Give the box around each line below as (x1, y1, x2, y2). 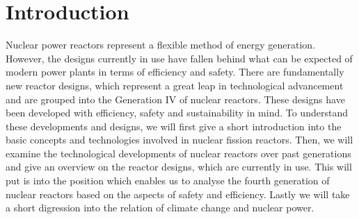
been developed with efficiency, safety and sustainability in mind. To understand (6, 105, 348, 120)
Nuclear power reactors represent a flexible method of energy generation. (6, 37, 315, 52)
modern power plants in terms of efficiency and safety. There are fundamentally (6, 64, 344, 79)
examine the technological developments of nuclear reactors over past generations (6, 146, 351, 160)
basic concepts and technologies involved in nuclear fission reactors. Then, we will (6, 132, 353, 147)
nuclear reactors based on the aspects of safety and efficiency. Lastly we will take (6, 186, 350, 201)
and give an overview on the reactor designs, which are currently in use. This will (6, 159, 352, 174)
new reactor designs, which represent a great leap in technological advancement (6, 78, 344, 92)
